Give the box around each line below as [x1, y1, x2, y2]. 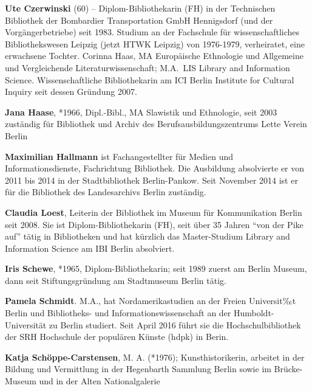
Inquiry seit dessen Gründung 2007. [5, 85, 137, 98]
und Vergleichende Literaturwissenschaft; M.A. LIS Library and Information [5, 61, 290, 74]
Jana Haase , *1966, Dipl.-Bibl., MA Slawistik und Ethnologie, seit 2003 [5, 105, 277, 118]
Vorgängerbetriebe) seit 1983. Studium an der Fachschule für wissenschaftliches [5, 26, 300, 38]
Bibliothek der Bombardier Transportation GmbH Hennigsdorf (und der [5, 13, 273, 26]
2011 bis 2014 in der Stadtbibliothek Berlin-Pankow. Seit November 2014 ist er [5, 173, 298, 186]
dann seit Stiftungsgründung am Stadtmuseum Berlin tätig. [5, 274, 226, 286]
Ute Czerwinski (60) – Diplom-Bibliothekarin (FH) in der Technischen [5, 2, 276, 14]
